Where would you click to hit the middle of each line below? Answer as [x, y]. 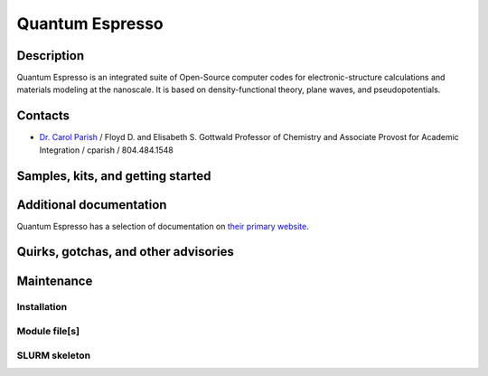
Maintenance [55, 281]
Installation [42, 307]
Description [51, 56]
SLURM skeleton [54, 355]
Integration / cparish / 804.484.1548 [106, 150]
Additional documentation [92, 205]
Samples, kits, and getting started [114, 176]
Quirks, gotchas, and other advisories [125, 252]
